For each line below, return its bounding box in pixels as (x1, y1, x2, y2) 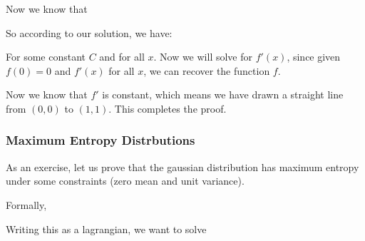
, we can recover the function (143, 63, 270, 78)
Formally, (6, 197, 47, 212)
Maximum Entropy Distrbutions (6, 131, 195, 149)
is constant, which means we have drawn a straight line (102, 87, 344, 102)
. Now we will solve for (153, 49, 252, 64)
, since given (287, 49, 341, 64)
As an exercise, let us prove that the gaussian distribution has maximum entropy (6, 159, 359, 174)
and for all (99, 49, 145, 64)
